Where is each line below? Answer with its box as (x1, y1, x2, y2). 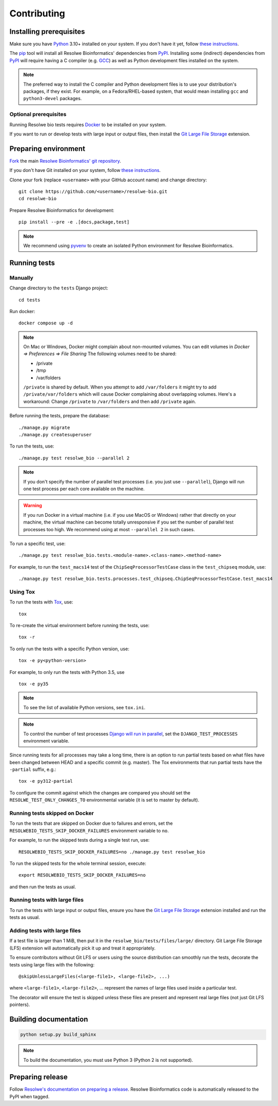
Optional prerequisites (9, 111, 67, 118)
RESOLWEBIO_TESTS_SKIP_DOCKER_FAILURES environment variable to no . (9, 827, 169, 833)
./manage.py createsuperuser (18, 432, 92, 437)
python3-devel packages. (23, 95, 82, 102)
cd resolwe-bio (18, 196, 57, 202)
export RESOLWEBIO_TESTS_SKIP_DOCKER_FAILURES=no (18, 872, 146, 878)
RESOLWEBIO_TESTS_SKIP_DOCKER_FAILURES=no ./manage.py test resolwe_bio (18, 849, 205, 855)
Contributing (9, 8, 65, 19)
